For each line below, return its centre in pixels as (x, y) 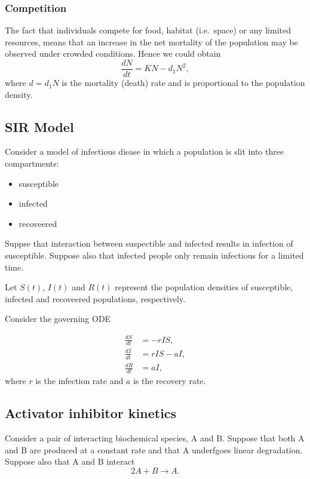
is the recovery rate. (169, 381)
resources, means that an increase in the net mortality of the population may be (151, 42)
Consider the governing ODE (58, 319)
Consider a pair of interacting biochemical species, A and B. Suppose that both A (155, 437)
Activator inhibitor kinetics (91, 413)
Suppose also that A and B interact (70, 461)
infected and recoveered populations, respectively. (95, 298)
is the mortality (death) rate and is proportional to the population (183, 83)
